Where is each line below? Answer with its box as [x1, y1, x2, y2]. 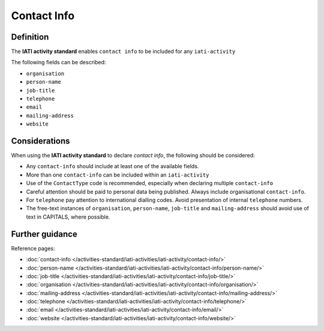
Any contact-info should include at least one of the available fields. [26, 163, 199, 170]
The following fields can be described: [11, 59, 106, 66]
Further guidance [11, 229, 77, 239]
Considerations [11, 136, 70, 146]
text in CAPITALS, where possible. [26, 213, 110, 220]
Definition [11, 32, 49, 42]
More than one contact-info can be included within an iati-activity [26, 171, 209, 178]
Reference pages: [11, 244, 55, 252]
